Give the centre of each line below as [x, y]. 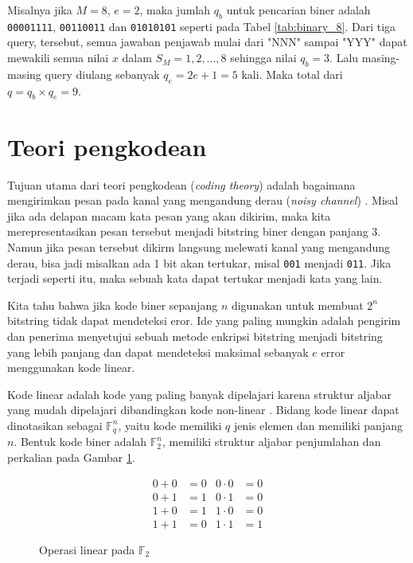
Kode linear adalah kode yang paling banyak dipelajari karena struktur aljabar [200, 394]
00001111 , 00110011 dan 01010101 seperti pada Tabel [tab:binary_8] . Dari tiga [202, 26]
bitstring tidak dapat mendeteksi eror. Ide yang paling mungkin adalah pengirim [204, 321]
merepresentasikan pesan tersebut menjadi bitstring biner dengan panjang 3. [194, 231]
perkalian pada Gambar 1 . [71, 457]
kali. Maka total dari [292, 74]
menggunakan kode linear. [71, 368]
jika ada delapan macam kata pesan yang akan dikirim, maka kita [169, 215]
